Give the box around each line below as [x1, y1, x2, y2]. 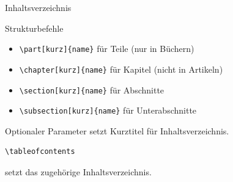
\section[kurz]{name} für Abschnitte [19, 83, 165, 96]
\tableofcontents [5, 147, 75, 156]
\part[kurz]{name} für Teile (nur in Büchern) [19, 42, 194, 55]
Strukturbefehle [5, 21, 64, 34]
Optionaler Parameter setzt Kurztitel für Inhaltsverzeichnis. [5, 124, 229, 137]
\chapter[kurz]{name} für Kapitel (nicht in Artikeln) [19, 62, 223, 75]
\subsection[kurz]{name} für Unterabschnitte [19, 104, 197, 117]
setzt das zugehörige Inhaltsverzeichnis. [5, 166, 152, 178]
